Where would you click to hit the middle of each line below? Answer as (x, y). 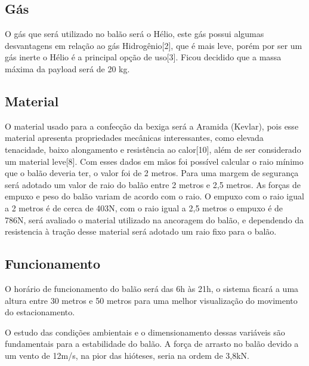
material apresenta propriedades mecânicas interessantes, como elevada (134, 138)
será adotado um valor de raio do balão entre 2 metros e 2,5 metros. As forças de (153, 184)
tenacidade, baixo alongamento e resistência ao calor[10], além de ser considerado (153, 149)
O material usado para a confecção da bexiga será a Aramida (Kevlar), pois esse (152, 126)
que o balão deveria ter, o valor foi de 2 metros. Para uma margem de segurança (152, 173)
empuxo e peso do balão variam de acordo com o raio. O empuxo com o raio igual (154, 196)
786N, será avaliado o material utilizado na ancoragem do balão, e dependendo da (154, 219)
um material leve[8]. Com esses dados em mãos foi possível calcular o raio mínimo (154, 161)
